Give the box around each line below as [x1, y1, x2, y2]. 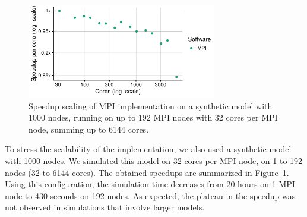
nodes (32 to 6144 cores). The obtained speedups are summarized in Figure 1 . [5, 166, 289, 178]
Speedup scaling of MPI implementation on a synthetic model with [29, 99, 273, 112]
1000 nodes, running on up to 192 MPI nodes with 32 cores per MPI [29, 111, 278, 124]
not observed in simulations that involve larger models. [5, 201, 205, 213]
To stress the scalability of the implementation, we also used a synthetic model [5, 143, 292, 155]
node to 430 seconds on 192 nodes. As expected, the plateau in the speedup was [5, 189, 296, 202]
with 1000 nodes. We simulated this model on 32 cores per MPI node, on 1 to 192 [5, 154, 303, 166]
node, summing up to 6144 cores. [29, 122, 149, 135]
